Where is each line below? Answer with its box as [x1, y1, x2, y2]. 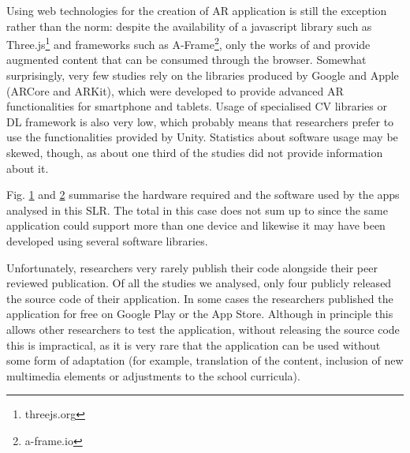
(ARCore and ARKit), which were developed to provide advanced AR [6, 82, 344, 99]
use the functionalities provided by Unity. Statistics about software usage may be [6, 129, 398, 145]
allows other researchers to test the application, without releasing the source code [6, 320, 400, 337]
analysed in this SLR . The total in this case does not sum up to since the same [6, 201, 388, 218]
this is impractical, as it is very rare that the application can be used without [6, 336, 381, 353]
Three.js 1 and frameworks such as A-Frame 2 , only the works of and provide [6, 34, 371, 52]
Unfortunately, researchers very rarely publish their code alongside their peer [6, 259, 378, 275]
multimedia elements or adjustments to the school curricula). [6, 367, 300, 384]
